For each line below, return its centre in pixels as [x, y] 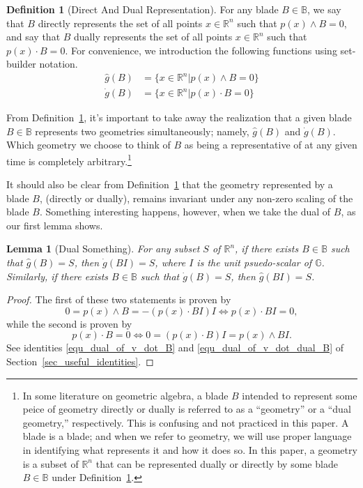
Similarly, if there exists [57, 276]
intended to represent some [300, 395]
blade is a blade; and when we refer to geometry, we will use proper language [187, 436]
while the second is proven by [69, 323]
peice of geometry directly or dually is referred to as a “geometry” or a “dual [187, 409]
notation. [59, 64]
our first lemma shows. [55, 225]
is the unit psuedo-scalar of [254, 262]
